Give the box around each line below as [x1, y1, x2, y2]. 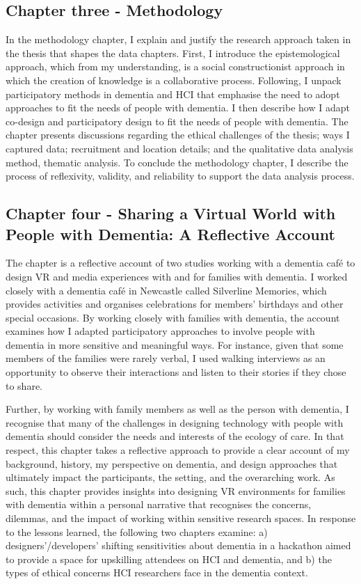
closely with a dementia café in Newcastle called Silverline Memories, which [6, 283, 327, 297]
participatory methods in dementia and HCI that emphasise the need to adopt [6, 86, 340, 101]
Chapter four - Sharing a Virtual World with [6, 203, 336, 224]
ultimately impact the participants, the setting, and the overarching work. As [6, 470, 335, 484]
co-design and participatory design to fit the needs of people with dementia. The [6, 113, 348, 128]
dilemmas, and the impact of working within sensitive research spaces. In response [6, 511, 356, 526]
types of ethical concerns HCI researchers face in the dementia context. [6, 565, 308, 580]
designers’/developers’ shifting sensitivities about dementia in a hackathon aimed [6, 538, 351, 553]
